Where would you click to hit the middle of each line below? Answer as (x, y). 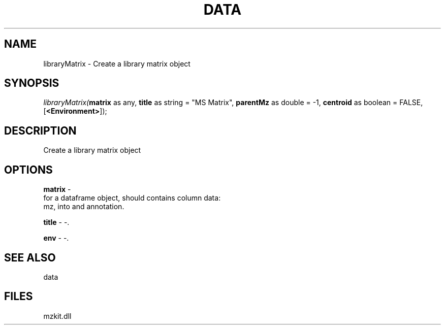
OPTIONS (28, 170)
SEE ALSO (30, 257)
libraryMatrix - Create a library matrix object (117, 63)
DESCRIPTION (40, 130)
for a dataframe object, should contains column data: (132, 198)
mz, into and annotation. (84, 207)
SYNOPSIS (32, 83)
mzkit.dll (57, 316)
